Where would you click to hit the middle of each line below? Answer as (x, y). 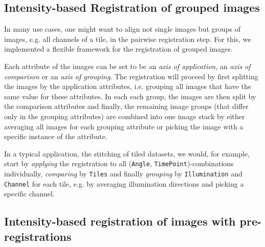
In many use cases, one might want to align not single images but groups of (123, 29)
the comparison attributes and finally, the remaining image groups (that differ (126, 106)
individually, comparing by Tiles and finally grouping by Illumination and (123, 173)
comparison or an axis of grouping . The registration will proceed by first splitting (131, 76)
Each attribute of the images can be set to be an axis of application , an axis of (127, 66)
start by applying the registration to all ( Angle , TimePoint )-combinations (119, 163)
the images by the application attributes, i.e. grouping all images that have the (128, 86)
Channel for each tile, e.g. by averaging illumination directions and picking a (124, 183)
